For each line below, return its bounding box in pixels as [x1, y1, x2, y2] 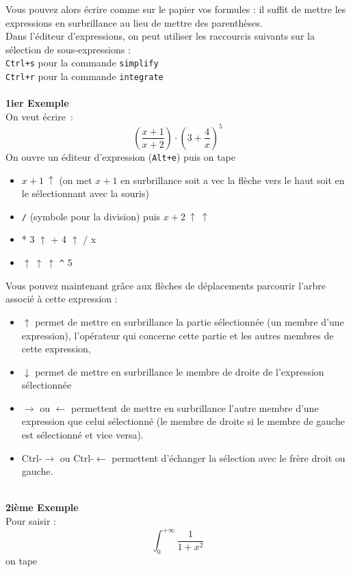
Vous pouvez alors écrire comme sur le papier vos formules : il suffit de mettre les [5, 2, 346, 16]
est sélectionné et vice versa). [21, 428, 144, 442]
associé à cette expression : [5, 291, 118, 306]
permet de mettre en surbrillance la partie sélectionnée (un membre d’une [35, 314, 344, 328]
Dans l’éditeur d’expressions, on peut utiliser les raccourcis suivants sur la [5, 29, 315, 43]
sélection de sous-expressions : [5, 42, 131, 56]
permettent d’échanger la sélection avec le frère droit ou [112, 450, 346, 465]
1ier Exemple [5, 96, 69, 110]
